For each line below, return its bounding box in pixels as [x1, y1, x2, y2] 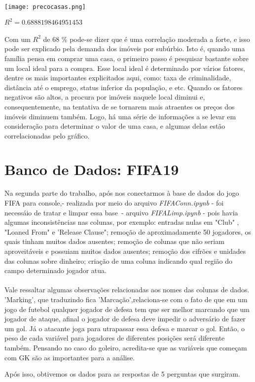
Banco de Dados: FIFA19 [4, 159, 179, 179]
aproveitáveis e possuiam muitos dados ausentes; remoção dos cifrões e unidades [4, 245, 246, 256]
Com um [4, 34, 31, 44]
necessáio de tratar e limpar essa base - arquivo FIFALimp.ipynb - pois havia [4, 207, 238, 217]
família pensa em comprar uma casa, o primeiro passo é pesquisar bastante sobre [4, 53, 249, 63]
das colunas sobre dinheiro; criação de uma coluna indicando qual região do [4, 255, 233, 266]
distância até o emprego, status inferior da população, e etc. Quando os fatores [4, 82, 243, 92]
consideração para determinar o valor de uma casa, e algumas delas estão [4, 121, 225, 131]
